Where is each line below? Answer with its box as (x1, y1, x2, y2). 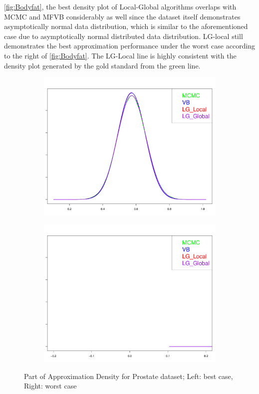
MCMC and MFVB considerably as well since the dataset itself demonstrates (4, 11, 241, 21)
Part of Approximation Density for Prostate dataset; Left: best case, (24, 370, 233, 381)
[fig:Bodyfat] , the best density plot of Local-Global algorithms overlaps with (4, 1, 237, 11)
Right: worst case (24, 380, 77, 391)
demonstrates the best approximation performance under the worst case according (4, 40, 256, 51)
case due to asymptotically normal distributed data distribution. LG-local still (4, 30, 243, 41)
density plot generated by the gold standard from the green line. (4, 60, 201, 70)
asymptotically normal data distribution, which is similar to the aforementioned (4, 21, 248, 31)
